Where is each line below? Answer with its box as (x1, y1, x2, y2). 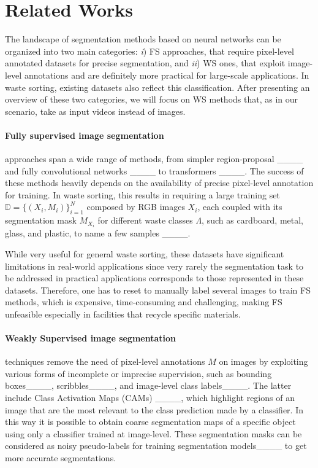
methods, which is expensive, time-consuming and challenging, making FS (5, 295, 282, 308)
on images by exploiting (219, 355, 308, 368)
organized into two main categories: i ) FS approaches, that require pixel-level (5, 44, 294, 57)
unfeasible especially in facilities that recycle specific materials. (5, 307, 241, 320)
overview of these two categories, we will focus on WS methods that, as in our (5, 93, 298, 106)
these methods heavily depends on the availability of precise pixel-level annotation (5, 176, 314, 189)
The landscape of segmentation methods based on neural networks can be (5, 33, 281, 45)
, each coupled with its (197, 200, 282, 213)
